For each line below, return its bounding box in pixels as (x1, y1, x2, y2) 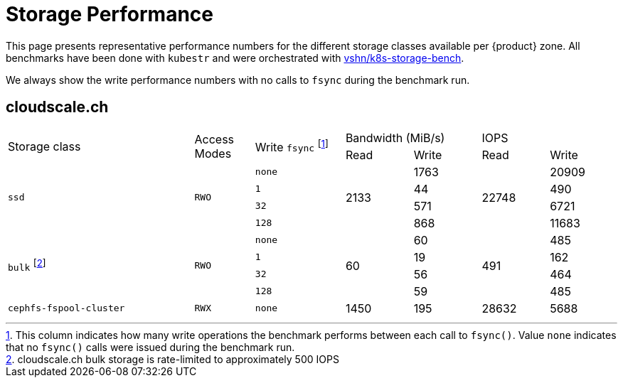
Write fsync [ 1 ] (255, 137, 329, 155)
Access (194, 131, 235, 146)
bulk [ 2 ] (8, 257, 46, 274)
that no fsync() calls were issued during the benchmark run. (6, 340, 295, 353)
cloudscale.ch (6, 98, 109, 117)
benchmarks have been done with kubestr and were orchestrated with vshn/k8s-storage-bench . (6, 51, 464, 64)
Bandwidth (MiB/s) (345, 130, 445, 145)
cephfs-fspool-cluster (8, 303, 125, 314)
